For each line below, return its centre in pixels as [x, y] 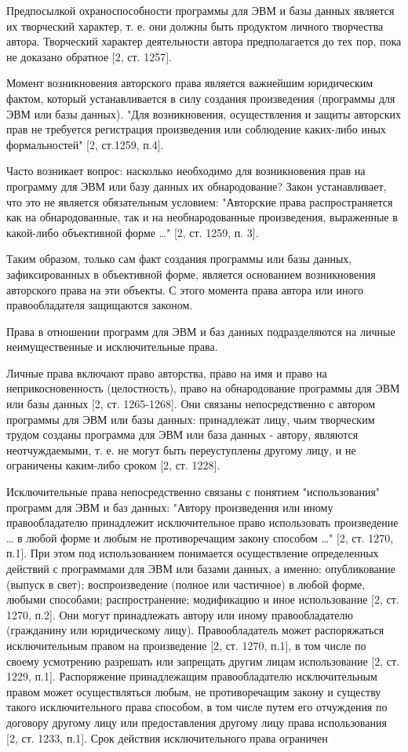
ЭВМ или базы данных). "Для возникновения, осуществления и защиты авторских [204, 113]
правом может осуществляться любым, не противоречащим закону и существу [194, 691]
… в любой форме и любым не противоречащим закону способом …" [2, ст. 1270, [200, 537]
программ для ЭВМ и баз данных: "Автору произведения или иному [170, 507]
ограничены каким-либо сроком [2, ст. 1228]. [113, 465]
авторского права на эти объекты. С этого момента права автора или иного [185, 289]
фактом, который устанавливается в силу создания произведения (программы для [201, 98]
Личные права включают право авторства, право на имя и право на [167, 372]
